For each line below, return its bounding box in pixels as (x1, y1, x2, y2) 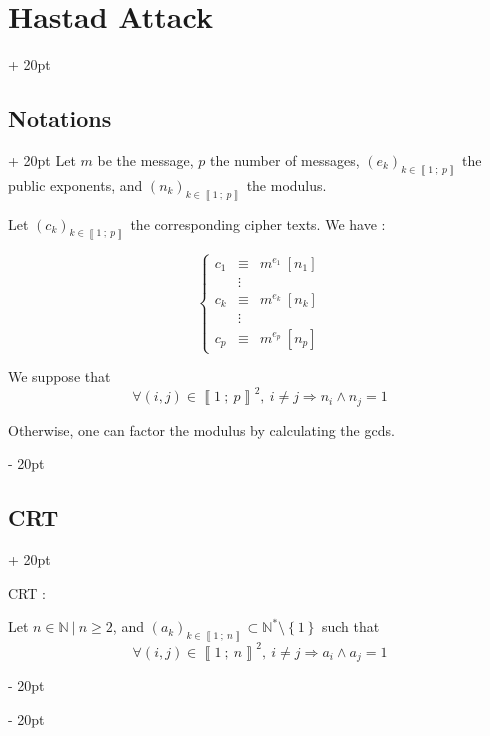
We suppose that (8, 366, 111, 387)
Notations (8, 103, 112, 134)
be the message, (97, 149, 194, 170)
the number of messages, (210, 149, 360, 170)
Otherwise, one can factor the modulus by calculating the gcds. (8, 419, 395, 440)
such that (321, 616, 380, 637)
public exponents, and (8, 174, 143, 195)
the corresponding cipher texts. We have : (130, 213, 386, 234)
